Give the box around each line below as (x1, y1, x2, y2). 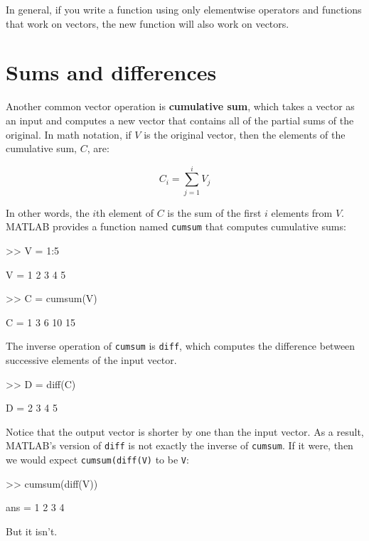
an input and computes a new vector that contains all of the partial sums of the (6, 112, 354, 127)
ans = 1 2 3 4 (6, 500, 65, 515)
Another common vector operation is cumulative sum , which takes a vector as (6, 99, 355, 114)
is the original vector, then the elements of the (144, 127, 346, 141)
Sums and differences (6, 58, 217, 87)
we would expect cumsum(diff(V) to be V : (6, 452, 189, 467)
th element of (96, 205, 154, 220)
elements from (271, 205, 333, 220)
